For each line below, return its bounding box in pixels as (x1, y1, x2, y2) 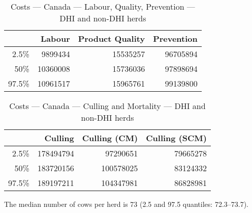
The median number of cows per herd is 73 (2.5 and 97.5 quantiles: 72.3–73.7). (4, 199, 249, 209)
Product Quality (78, 33, 145, 44)
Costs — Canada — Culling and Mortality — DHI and (9, 100, 206, 112)
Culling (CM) (82, 132, 138, 144)
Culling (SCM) (146, 132, 207, 144)
